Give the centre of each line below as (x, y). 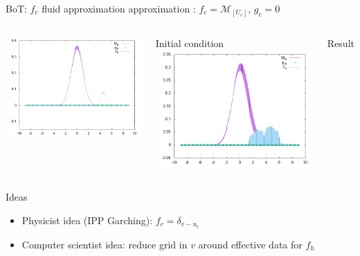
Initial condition (190, 43)
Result (341, 43)
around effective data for (250, 244)
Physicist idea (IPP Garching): (87, 220)
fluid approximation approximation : (119, 8)
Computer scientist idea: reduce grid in (105, 244)
